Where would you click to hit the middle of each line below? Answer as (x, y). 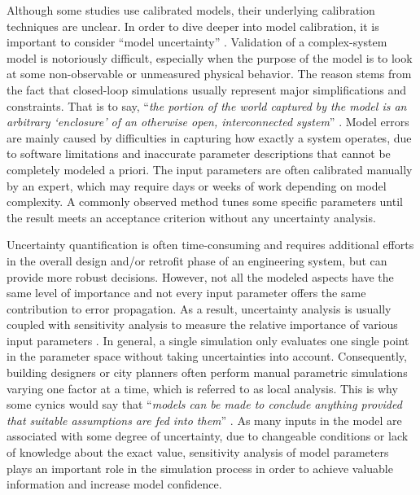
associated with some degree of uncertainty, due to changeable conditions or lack (208, 436)
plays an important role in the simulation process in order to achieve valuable (200, 468)
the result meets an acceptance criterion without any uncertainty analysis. (191, 217)
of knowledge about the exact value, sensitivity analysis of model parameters (198, 452)
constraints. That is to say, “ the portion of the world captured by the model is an (207, 105)
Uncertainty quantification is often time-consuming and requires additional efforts (210, 245)
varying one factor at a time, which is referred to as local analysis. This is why (202, 388)
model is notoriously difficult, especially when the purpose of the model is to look (210, 57)
